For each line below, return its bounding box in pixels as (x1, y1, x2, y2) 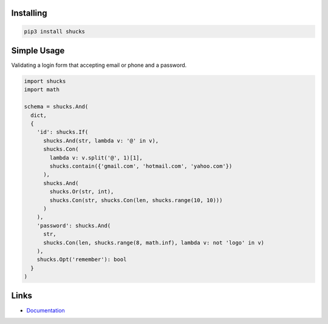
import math (24, 86, 60, 93)
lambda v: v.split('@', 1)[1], (49, 154, 143, 161)
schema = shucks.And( (24, 103, 89, 110)
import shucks (24, 78, 66, 85)
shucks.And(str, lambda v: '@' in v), (43, 137, 159, 144)
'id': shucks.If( (36, 129, 89, 136)
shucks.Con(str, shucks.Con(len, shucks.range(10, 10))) (49, 197, 223, 203)
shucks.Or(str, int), (49, 188, 114, 195)
